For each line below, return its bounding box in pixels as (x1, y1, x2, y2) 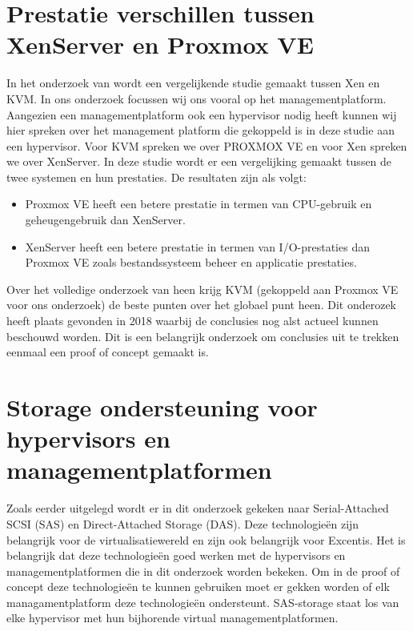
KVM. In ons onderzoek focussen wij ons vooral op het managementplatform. (6, 90, 387, 107)
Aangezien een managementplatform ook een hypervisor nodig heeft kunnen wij (6, 106, 397, 123)
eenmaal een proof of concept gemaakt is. (6, 344, 209, 360)
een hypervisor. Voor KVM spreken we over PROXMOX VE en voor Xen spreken (6, 137, 407, 154)
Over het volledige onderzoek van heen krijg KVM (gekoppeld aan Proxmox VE (6, 280, 399, 297)
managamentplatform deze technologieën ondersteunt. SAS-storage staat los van (6, 593, 399, 610)
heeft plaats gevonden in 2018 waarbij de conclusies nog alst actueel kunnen (6, 312, 379, 329)
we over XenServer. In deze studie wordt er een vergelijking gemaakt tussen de (6, 153, 392, 170)
